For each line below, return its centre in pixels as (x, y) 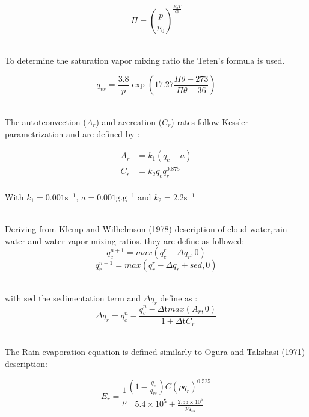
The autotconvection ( (46, 122)
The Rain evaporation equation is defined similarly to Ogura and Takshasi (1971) (155, 352)
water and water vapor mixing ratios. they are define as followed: (125, 240)
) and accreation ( (129, 122)
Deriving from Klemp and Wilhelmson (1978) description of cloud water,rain (146, 228)
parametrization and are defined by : (72, 133)
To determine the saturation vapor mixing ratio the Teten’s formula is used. (145, 60)
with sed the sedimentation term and (73, 298)
